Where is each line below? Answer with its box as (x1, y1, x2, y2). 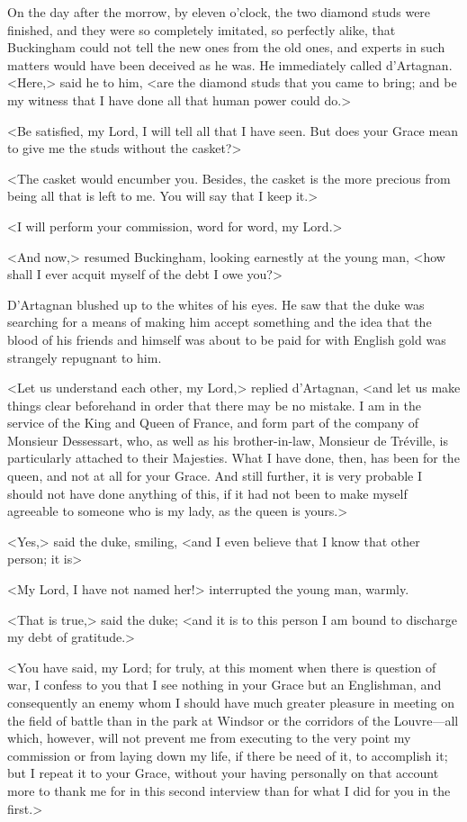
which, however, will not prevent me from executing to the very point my (7, 728, 411, 747)
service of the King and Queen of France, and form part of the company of (7, 413, 419, 432)
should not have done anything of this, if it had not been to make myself (7, 483, 408, 502)
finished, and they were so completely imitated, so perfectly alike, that (7, 20, 396, 39)
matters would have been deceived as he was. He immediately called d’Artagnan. (7, 55, 453, 74)
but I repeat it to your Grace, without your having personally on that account (7, 763, 439, 782)
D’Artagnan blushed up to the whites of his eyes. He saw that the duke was (7, 294, 425, 313)
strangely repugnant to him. (7, 348, 162, 366)
